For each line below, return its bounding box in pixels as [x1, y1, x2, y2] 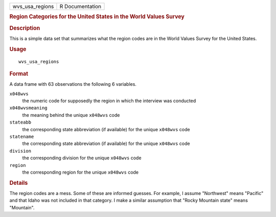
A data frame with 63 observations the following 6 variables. [9, 81, 136, 87]
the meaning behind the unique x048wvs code [22, 112, 120, 118]
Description [9, 25, 40, 32]
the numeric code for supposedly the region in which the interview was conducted [22, 98, 196, 104]
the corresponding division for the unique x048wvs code [22, 155, 142, 161]
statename [9, 133, 34, 139]
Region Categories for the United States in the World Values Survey [9, 13, 185, 20]
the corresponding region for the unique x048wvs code [22, 169, 139, 175]
